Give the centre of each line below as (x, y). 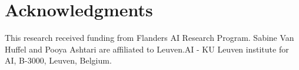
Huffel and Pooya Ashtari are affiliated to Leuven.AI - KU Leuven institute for (147, 49)
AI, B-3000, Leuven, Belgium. (58, 60)
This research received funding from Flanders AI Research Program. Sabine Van (149, 38)
